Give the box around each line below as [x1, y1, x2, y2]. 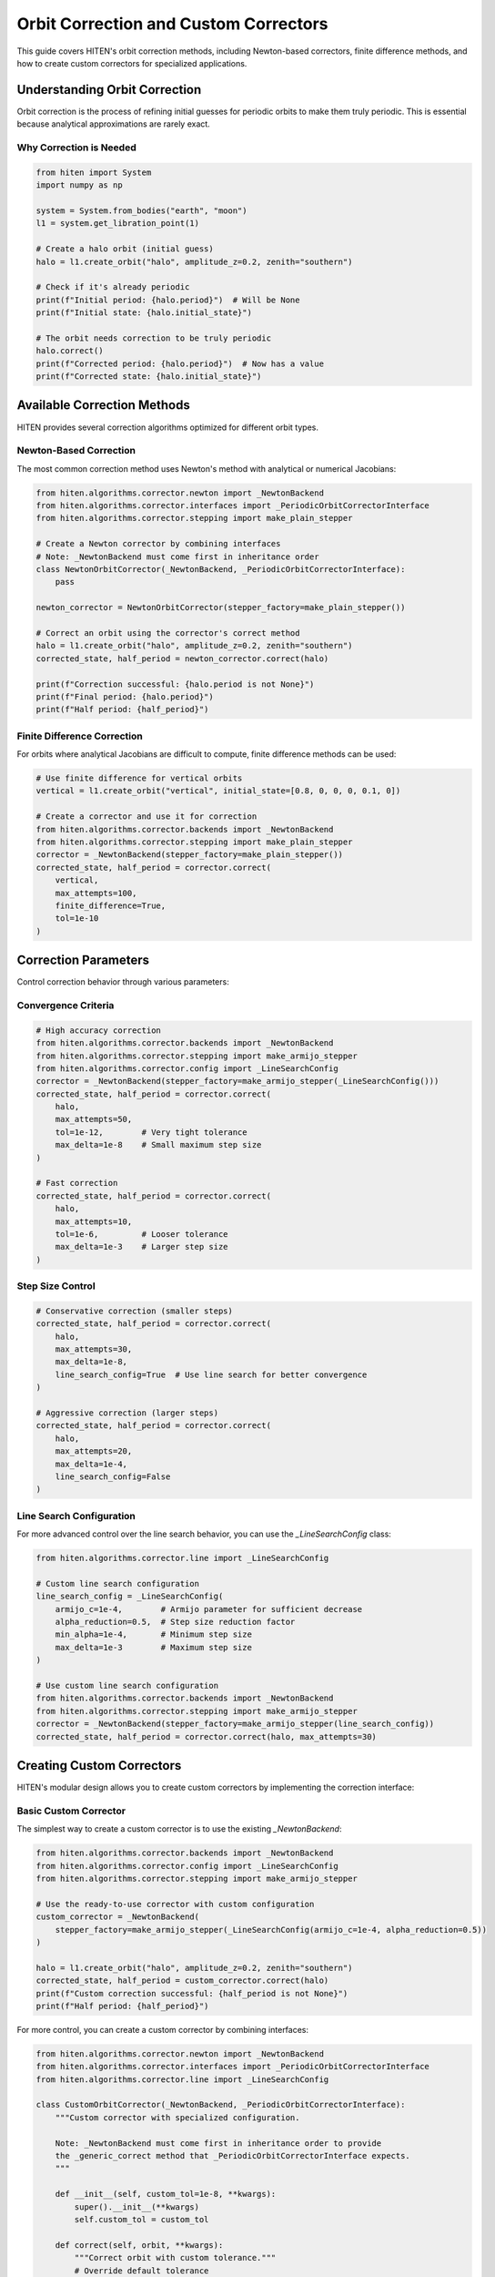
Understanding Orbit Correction [16, 82, 202, 97]
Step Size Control [16, 1280, 96, 1292]
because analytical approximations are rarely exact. [16, 118, 211, 129]
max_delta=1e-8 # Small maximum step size [55, 1139, 262, 1150]
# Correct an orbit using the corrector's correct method [35, 628, 300, 638]
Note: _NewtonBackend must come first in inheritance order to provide [55, 2138, 382, 2149]
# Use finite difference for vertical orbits [35, 773, 243, 783]
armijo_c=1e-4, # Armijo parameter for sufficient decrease [55, 1604, 363, 1614]
